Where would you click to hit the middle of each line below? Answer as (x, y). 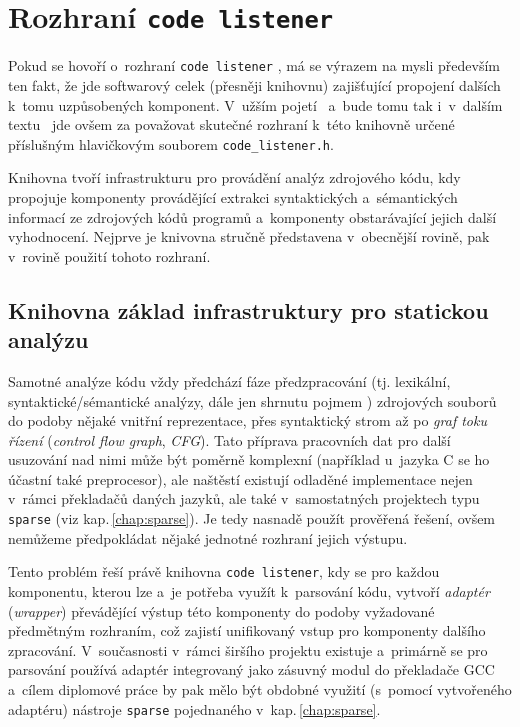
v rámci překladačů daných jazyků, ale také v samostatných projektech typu (244, 498)
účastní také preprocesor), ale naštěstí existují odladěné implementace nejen (240, 478)
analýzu (48, 339)
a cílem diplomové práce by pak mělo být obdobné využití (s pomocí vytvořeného (260, 688)
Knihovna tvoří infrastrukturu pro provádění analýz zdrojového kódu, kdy (234, 177)
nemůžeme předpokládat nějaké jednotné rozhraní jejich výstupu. (208, 537)
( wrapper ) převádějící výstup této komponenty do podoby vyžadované (221, 610)
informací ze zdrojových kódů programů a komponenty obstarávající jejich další (252, 216)
